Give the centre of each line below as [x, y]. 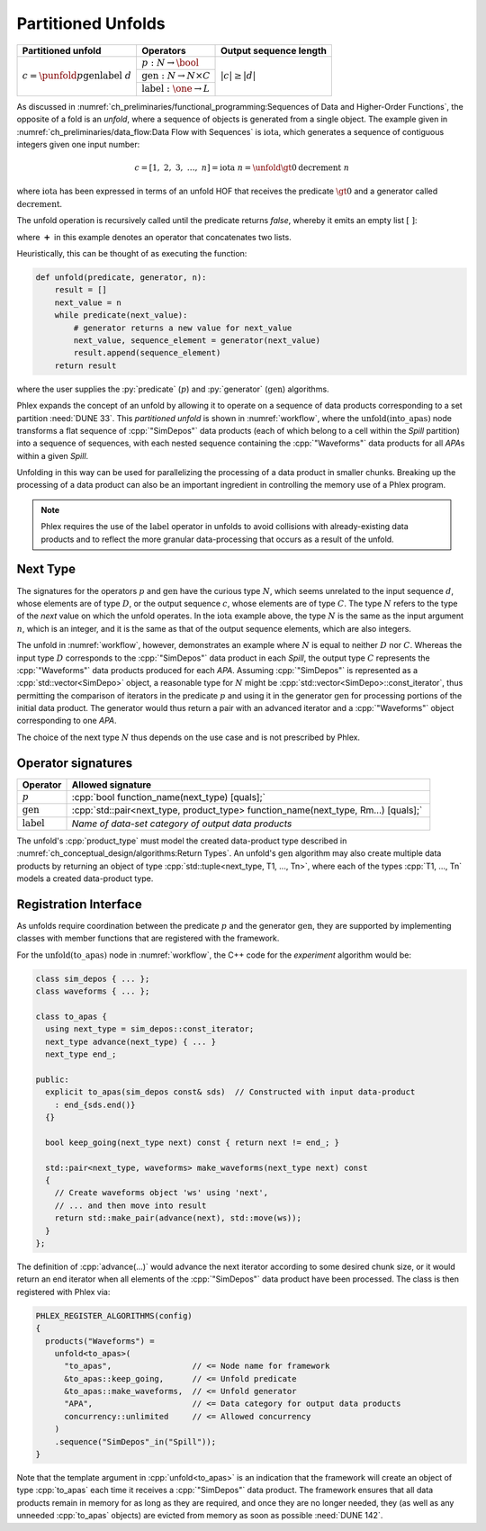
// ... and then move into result [130, 1205]
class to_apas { [72, 1016]
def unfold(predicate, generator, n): [121, 278]
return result [85, 365]
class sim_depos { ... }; [93, 978]
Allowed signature [112, 785]
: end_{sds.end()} [95, 1104]
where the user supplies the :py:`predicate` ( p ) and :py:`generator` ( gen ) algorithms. [173, 389]
